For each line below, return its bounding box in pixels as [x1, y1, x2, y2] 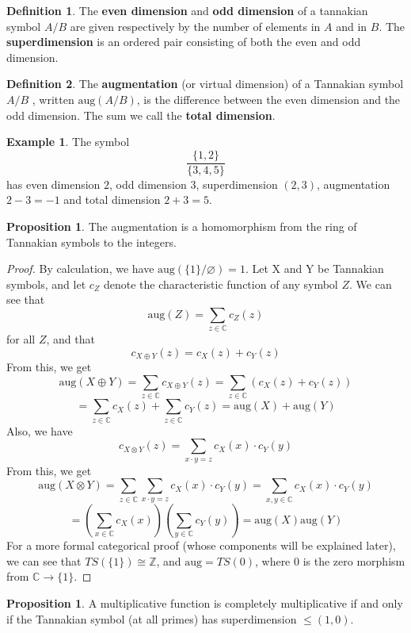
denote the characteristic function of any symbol [103, 275, 338, 292]
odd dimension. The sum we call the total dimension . [6, 106, 276, 123]
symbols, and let [6, 275, 86, 292]
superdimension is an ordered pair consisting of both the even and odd [6, 33, 361, 50]
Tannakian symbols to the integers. [6, 233, 177, 250]
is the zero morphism [303, 552, 405, 569]
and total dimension [63, 191, 161, 208]
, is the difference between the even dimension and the [136, 90, 401, 107]
